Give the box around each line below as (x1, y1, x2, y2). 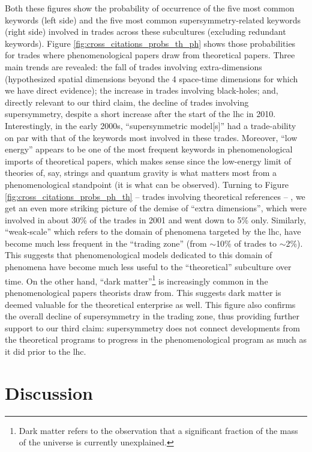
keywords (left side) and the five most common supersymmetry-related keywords (5, 13, 301, 26)
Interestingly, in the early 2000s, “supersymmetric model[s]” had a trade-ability (5, 119, 296, 131)
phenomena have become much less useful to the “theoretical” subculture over (5, 261, 292, 273)
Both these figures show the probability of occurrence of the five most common (5, 2, 295, 14)
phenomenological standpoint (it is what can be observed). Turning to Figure (5, 178, 289, 190)
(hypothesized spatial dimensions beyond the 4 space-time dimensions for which (5, 72, 298, 85)
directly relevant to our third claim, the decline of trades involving (5, 95, 249, 108)
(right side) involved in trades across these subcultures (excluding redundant (5, 25, 286, 38)
